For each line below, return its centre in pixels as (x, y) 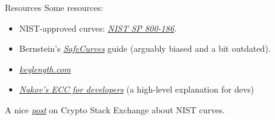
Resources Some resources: (54, 7)
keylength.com (45, 69)
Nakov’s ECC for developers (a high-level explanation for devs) (137, 89)
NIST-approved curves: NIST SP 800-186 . (98, 28)
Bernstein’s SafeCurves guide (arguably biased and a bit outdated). (145, 48)
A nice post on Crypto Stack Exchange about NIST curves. (115, 109)
